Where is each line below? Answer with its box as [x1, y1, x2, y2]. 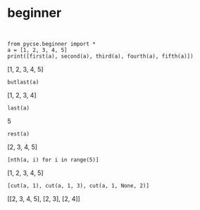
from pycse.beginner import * [7, 40, 96, 47]
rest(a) [7, 130, 30, 138]
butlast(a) [7, 79, 39, 86]
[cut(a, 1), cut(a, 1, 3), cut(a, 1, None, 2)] [7, 182, 150, 189]
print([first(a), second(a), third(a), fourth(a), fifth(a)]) [7, 53, 194, 60]
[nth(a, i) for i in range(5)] [7, 156, 99, 163]
